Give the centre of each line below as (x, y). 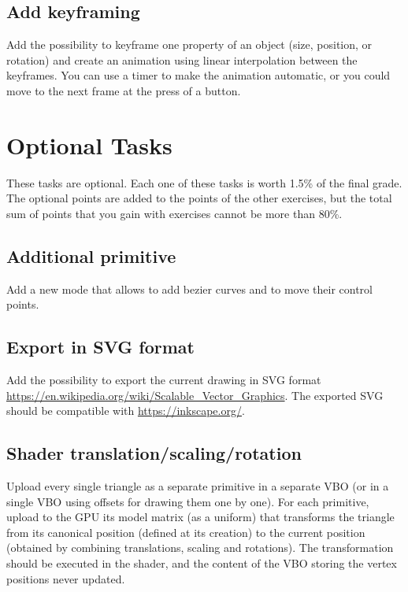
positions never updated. (66, 578)
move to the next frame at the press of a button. (124, 90)
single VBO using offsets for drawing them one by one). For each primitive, (188, 501)
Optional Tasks (89, 144)
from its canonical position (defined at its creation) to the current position (186, 532)
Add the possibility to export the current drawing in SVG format (164, 380)
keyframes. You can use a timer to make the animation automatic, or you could (198, 75)
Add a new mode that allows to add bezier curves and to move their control (189, 289)
